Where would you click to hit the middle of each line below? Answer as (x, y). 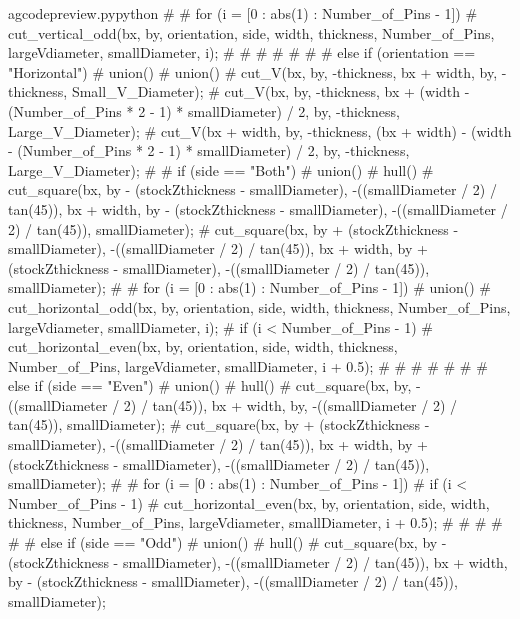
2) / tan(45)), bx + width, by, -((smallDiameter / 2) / (290, 404)
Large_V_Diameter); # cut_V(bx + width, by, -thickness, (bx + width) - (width (260, 130)
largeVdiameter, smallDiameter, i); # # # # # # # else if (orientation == (242, 52)
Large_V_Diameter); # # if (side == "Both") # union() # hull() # (221, 169)
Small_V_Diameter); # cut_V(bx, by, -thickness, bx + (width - (270, 91)
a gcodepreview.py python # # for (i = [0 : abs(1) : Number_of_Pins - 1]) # (243, 13)
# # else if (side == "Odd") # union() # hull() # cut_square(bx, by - (227, 542)
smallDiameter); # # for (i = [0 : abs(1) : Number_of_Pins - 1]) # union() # (249, 287)
